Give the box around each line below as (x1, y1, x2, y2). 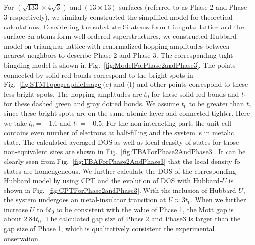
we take (4, 117, 27, 128)
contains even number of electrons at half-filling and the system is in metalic (4, 127, 234, 137)
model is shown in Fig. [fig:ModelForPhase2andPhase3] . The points (32, 59, 236, 70)
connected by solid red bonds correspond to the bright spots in (4, 69, 193, 80)
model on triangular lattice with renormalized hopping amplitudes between (4, 40, 230, 51)
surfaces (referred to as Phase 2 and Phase (119, 2, 247, 12)
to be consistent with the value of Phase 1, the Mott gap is (56, 204, 234, 214)
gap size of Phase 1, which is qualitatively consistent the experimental (4, 223, 215, 234)
